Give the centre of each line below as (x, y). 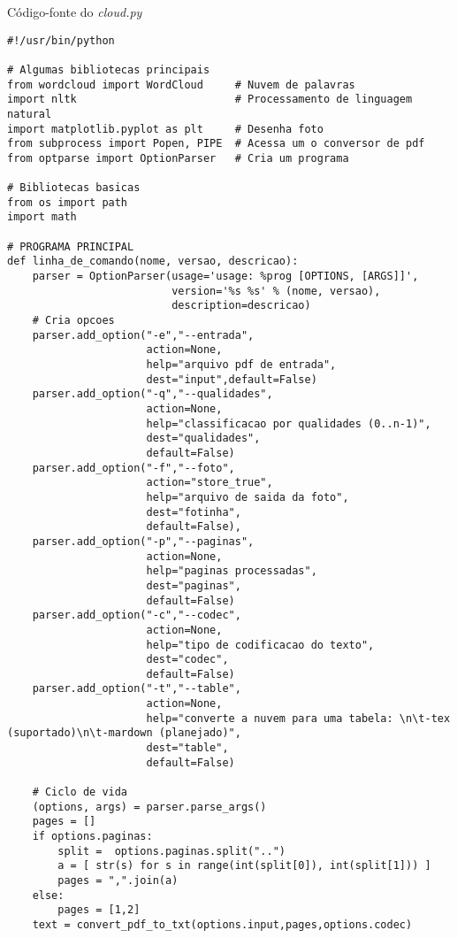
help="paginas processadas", (232, 571)
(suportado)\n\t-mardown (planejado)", (124, 733)
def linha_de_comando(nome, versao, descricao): (153, 261)
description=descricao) (241, 306)
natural (30, 114)
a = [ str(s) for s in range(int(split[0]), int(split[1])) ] (244, 866)
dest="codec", (187, 660)
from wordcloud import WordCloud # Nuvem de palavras (181, 85)
